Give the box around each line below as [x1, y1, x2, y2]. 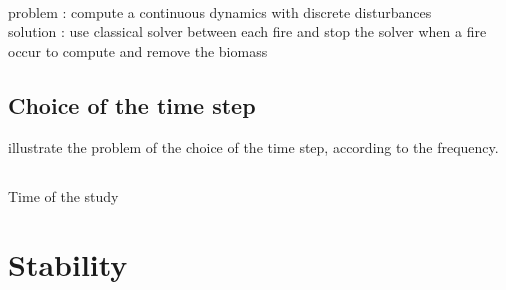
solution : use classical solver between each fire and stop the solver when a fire [8, 21, 487, 42]
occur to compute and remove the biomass [8, 40, 268, 61]
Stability [8, 244, 128, 285]
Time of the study [8, 185, 119, 206]
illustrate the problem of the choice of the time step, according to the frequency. [8, 136, 499, 157]
